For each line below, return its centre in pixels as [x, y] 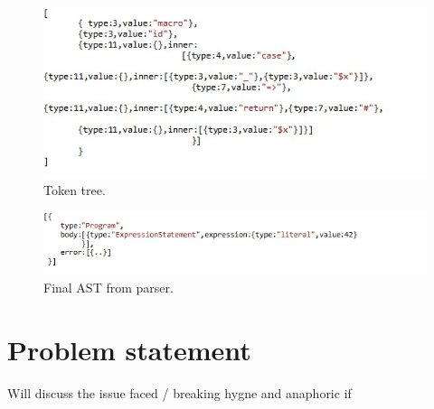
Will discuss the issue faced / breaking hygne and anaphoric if [179, 392]
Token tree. [75, 190]
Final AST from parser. [108, 287]
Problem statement [129, 349]
